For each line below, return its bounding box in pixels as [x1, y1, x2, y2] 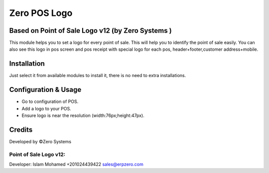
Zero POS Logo [9, 7, 73, 18]
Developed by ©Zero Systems [9, 138, 72, 144]
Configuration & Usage [9, 86, 82, 94]
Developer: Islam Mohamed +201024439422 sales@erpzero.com [9, 162, 144, 168]
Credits [9, 125, 33, 134]
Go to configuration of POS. [21, 98, 79, 104]
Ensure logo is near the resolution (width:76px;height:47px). [21, 112, 144, 119]
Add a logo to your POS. [21, 105, 72, 111]
